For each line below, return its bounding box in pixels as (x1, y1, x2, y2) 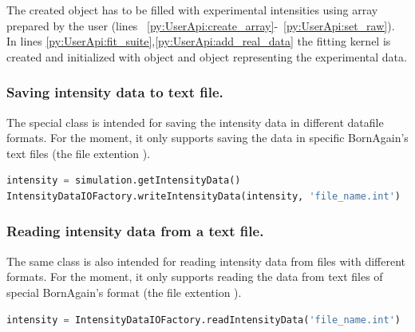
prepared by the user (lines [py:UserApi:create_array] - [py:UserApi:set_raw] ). (6, 17, 395, 34)
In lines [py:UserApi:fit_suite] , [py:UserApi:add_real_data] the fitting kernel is (6, 33, 391, 49)
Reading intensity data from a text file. (6, 221, 264, 241)
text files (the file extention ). (6, 144, 151, 161)
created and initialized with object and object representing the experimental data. (6, 48, 407, 65)
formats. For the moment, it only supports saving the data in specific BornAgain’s (6, 129, 409, 146)
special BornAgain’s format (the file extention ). (6, 283, 242, 300)
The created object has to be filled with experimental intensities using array (6, 2, 378, 18)
